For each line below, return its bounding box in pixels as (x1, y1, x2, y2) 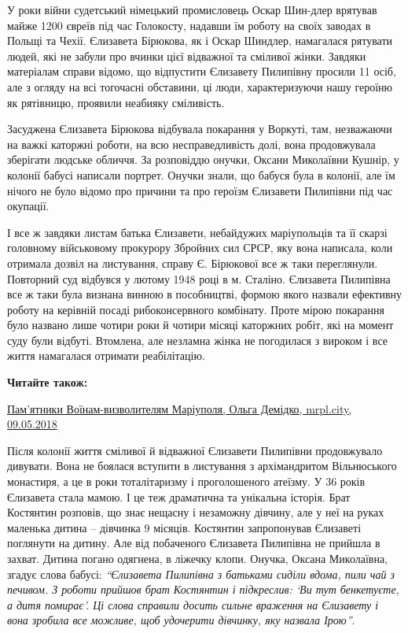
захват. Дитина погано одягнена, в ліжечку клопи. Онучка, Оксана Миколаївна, (7, 550, 388, 566)
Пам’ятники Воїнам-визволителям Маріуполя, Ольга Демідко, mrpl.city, (7, 400, 352, 416)
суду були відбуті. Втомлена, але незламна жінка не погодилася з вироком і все (7, 331, 388, 348)
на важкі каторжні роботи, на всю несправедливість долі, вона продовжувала (7, 135, 376, 152)
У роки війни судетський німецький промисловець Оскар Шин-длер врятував (7, 2, 377, 17)
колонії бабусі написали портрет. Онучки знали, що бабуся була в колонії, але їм (7, 166, 395, 183)
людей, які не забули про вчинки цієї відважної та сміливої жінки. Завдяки (7, 47, 366, 64)
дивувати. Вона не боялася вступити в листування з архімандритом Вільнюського (7, 457, 397, 474)
